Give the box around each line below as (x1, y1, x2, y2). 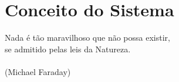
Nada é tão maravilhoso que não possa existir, (5, 31, 170, 44)
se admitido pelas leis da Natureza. (5, 42, 131, 55)
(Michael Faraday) (5, 65, 71, 77)
